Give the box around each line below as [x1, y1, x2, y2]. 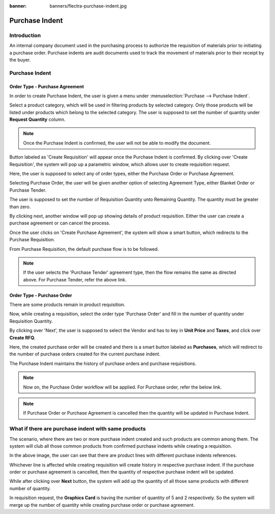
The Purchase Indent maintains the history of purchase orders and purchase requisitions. [9, 360, 197, 367]
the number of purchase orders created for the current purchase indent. [9, 351, 160, 357]
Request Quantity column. [9, 116, 66, 122]
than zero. [9, 203, 31, 210]
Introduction [9, 32, 41, 39]
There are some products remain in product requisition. [9, 301, 126, 308]
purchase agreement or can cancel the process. [9, 220, 111, 226]
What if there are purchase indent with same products [9, 425, 146, 432]
